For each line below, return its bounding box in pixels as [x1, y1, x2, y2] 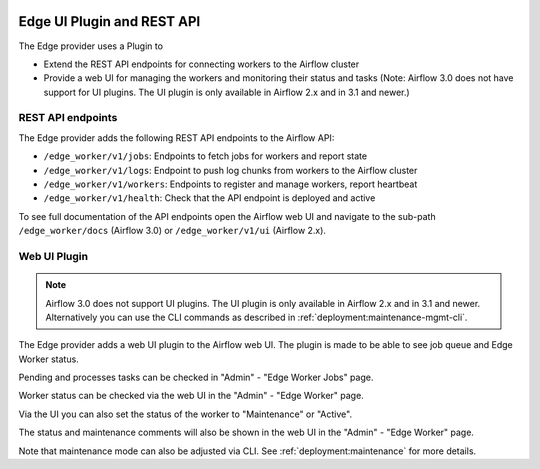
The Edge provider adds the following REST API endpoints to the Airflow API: [18, 131, 335, 144]
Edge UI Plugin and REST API [18, 13, 201, 30]
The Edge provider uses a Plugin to [18, 40, 164, 52]
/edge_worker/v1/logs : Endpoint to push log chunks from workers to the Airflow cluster [43, 164, 418, 176]
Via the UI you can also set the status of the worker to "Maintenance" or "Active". [18, 408, 353, 420]
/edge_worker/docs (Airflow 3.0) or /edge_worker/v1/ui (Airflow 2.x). [18, 225, 327, 237]
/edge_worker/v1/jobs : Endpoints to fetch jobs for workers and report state [43, 150, 368, 162]
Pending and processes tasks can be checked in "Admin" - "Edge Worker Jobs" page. [18, 371, 374, 384]
